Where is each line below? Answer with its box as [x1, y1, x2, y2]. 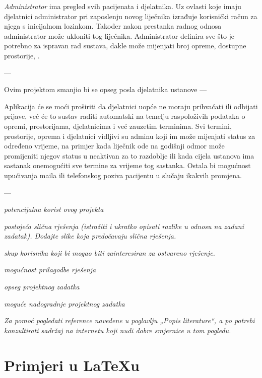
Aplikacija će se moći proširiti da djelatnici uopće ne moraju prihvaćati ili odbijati [4, 101, 258, 111]
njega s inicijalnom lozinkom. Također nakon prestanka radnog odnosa [4, 21, 222, 31]
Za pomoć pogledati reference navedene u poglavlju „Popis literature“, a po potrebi [4, 315, 255, 326]
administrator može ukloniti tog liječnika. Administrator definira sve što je [4, 30, 235, 41]
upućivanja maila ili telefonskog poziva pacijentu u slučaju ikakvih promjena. [4, 170, 242, 180]
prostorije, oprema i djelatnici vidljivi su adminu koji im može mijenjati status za [4, 130, 255, 141]
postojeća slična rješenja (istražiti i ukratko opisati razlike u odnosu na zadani [4, 220, 244, 231]
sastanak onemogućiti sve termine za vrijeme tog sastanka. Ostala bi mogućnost [4, 160, 251, 171]
